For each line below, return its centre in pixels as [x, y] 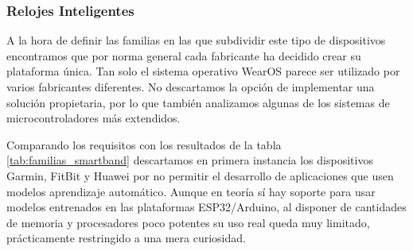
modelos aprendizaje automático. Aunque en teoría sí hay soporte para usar [191, 191]
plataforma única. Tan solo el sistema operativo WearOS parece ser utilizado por [203, 71]
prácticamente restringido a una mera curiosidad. [126, 238]
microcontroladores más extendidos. [94, 118]
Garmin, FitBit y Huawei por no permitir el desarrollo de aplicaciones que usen [200, 175]
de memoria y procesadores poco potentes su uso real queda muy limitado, [188, 222]
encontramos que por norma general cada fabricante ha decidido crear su [184, 55]
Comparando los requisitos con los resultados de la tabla [144, 144]
